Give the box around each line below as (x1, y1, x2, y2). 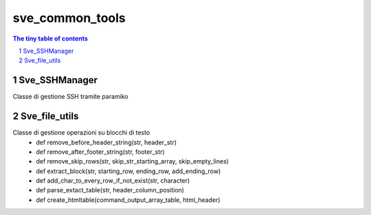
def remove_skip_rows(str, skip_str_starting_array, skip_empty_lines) (36, 157, 229, 166)
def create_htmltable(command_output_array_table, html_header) (36, 196, 221, 204)
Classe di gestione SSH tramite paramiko (12, 93, 128, 101)
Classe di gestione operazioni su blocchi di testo (12, 128, 150, 137)
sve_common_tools (12, 10, 126, 25)
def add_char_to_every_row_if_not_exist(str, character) (36, 177, 190, 185)
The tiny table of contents (12, 34, 89, 43)
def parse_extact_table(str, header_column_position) (36, 186, 185, 194)
